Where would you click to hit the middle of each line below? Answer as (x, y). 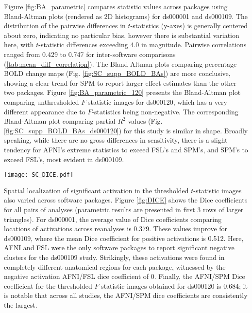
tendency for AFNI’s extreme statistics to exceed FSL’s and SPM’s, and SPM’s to (126, 149)
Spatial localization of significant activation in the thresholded (96, 190)
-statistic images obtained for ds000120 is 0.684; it (173, 285)
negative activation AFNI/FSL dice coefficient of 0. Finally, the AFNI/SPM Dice (125, 276)
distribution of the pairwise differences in (65, 26)
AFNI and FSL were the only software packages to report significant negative (119, 248)
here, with (19, 45)
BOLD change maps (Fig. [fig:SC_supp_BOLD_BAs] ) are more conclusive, (117, 73)
